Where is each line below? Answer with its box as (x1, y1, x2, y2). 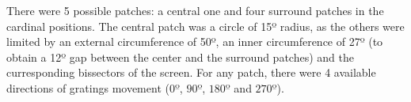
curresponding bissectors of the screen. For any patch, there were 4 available (6, 64, 376, 81)
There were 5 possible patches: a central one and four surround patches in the (6, 2, 384, 18)
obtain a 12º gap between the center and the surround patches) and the (6, 48, 354, 65)
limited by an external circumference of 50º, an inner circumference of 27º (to (6, 33, 383, 50)
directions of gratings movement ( (6, 79, 169, 96)
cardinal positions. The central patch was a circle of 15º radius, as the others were (6, 17, 405, 34)
